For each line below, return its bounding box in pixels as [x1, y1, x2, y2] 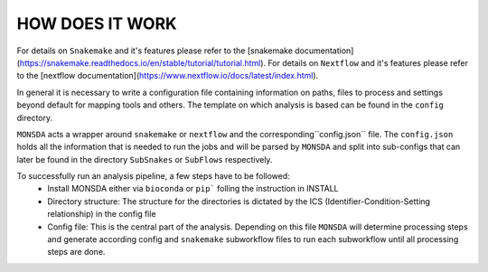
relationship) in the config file [47, 209, 157, 220]
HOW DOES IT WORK [16, 14, 177, 33]
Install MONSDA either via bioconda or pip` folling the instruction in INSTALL [47, 183, 339, 194]
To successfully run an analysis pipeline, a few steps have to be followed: [16, 171, 291, 182]
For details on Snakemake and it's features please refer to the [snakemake [16, 45, 294, 56]
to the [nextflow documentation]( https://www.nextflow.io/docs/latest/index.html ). [16, 70, 319, 81]
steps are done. [47, 247, 106, 258]
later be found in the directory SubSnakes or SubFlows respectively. [16, 154, 273, 164]
